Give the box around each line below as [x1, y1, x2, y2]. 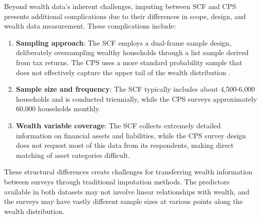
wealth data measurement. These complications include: [4, 21, 176, 31]
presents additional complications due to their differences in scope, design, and [4, 11, 246, 21]
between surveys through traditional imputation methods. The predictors [4, 176, 230, 186]
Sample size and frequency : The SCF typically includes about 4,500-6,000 [16, 84, 255, 94]
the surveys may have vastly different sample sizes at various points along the [4, 196, 243, 206]
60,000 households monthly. [16, 103, 101, 114]
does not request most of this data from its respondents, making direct [16, 140, 234, 150]
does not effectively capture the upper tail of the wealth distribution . [16, 67, 231, 77]
